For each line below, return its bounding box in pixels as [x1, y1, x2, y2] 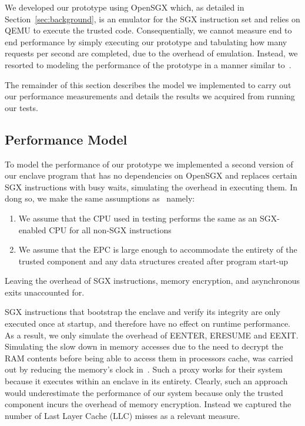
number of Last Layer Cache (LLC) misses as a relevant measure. [5, 409, 240, 421]
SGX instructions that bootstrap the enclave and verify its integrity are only [5, 306, 280, 318]
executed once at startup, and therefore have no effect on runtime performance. [5, 317, 291, 330]
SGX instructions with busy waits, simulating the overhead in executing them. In [5, 180, 297, 193]
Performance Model [5, 130, 128, 148]
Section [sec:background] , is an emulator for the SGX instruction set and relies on [5, 12, 300, 25]
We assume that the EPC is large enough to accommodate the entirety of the [18, 243, 297, 256]
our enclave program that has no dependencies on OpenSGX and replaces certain [5, 169, 297, 182]
